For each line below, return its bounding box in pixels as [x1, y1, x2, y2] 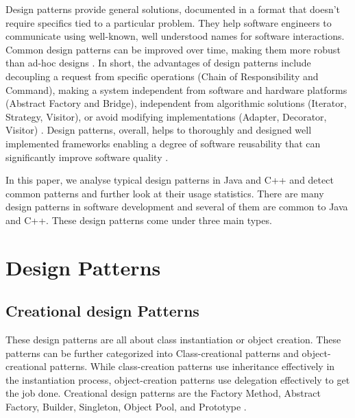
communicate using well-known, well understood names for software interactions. [5, 29, 345, 43]
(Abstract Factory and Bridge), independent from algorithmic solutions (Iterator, [5, 96, 347, 110]
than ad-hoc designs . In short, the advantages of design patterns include [5, 56, 311, 70]
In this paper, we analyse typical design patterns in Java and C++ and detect [5, 173, 334, 187]
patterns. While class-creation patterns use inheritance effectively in [49, 359, 335, 373]
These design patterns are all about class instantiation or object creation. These [5, 332, 341, 347]
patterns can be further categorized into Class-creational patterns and [5, 345, 299, 360]
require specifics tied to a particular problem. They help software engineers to [5, 15, 332, 29]
